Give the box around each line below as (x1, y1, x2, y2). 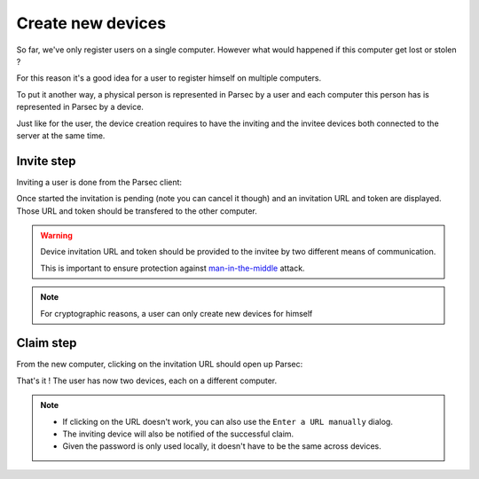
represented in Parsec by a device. (16, 102, 144, 113)
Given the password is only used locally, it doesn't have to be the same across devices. (62, 441, 381, 452)
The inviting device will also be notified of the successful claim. (62, 428, 294, 439)
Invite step (16, 153, 76, 169)
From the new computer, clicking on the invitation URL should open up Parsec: (16, 359, 303, 370)
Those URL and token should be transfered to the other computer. (16, 205, 257, 216)
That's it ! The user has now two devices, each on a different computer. (16, 375, 278, 386)
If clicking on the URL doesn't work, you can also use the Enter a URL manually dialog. (62, 416, 394, 427)
